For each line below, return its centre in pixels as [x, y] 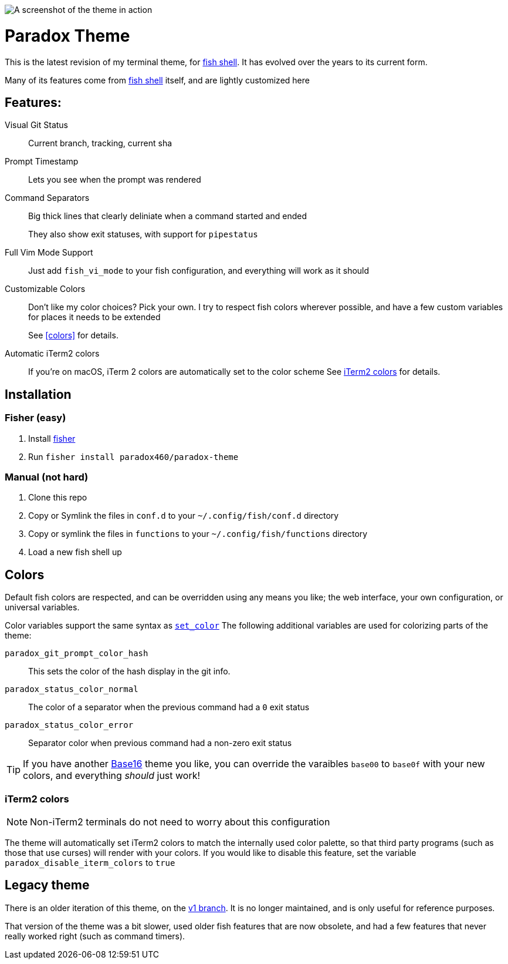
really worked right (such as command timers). [95, 936]
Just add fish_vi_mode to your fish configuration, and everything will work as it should [199, 271]
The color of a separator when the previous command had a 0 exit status [169, 707]
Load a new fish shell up [75, 552]
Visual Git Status [37, 125]
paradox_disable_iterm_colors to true [90, 862]
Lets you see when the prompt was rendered [115, 180]
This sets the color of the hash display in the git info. [129, 671]
